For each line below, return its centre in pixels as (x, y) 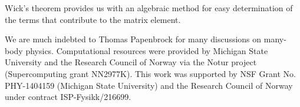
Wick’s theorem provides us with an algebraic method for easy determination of (149, 8)
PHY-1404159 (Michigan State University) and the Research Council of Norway (149, 85)
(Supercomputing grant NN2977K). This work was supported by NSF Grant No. (150, 73)
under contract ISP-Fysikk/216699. (68, 97)
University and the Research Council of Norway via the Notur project (131, 62)
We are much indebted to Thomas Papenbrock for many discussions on (133, 39)
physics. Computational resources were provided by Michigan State (147, 50)
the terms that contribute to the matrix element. (93, 19)
